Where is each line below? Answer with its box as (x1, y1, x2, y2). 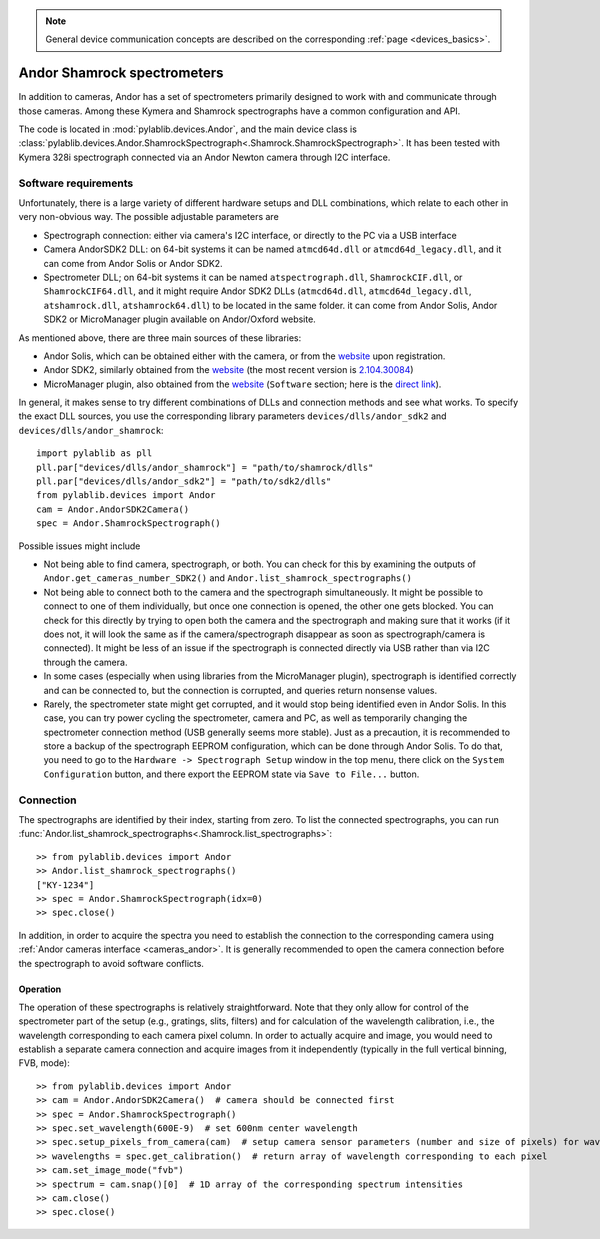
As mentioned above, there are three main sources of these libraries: (18, 331, 302, 344)
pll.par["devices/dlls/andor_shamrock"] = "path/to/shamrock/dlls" (36, 461, 374, 473)
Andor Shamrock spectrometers (18, 65, 224, 82)
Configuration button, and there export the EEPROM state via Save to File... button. (43, 768, 420, 780)
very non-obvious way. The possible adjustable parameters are (18, 211, 279, 223)
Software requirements (18, 176, 134, 190)
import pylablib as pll (36, 448, 153, 459)
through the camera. (43, 656, 128, 668)
